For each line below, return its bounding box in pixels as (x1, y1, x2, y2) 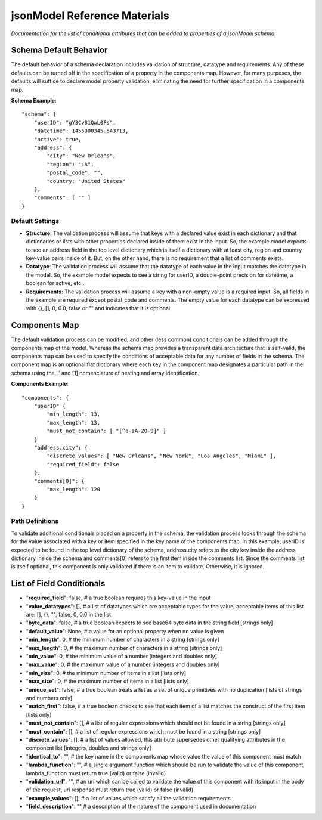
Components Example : (11, 380, 69, 388)
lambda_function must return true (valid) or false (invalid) (26, 769, 166, 776)
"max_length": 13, (47, 419, 101, 426)
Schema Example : (11, 97, 57, 104)
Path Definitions (11, 517, 59, 525)
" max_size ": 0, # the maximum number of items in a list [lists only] (26, 677, 189, 685)
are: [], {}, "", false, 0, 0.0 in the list (26, 611, 112, 618)
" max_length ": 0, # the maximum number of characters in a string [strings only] (26, 644, 222, 651)
